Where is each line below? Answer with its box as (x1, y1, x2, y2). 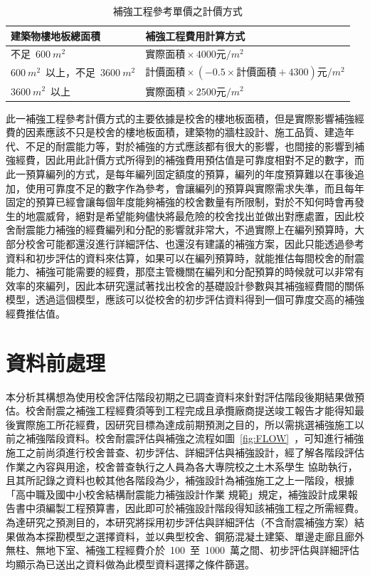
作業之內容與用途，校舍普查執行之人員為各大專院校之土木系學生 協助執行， (6, 459, 358, 473)
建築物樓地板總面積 (11, 28, 100, 43)
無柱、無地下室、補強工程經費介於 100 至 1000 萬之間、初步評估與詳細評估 (6, 543, 359, 557)
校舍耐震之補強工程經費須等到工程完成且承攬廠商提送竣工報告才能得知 (25, 403, 354, 418)
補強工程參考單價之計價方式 (112, 4, 243, 18)
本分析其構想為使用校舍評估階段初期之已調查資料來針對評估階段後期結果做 (6, 389, 354, 404)
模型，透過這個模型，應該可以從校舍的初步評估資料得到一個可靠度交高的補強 (6, 292, 364, 307)
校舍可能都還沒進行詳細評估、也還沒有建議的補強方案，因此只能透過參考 (25, 236, 364, 251)
